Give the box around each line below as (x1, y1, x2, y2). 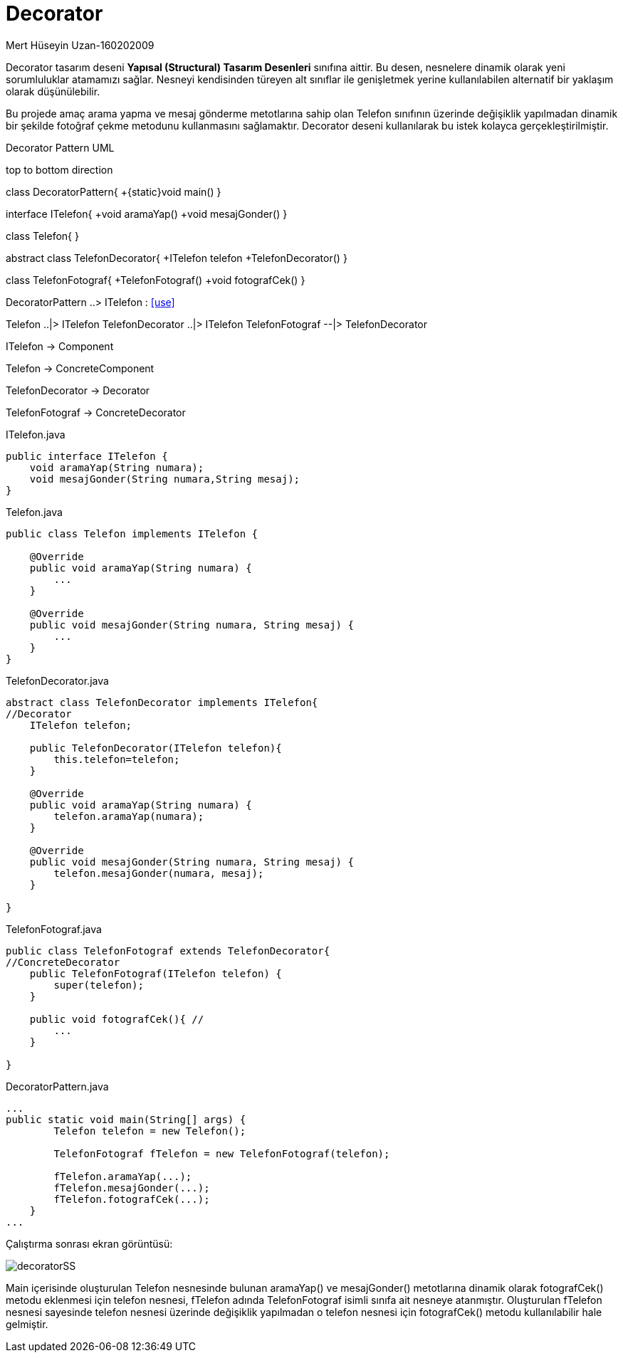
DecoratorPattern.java (6, 1080, 109, 1093)
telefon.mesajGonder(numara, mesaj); (53, 867, 264, 879)
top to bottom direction (6, 163, 113, 176)
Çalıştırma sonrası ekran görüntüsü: (6, 1237, 173, 1250)
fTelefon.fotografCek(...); (53, 1193, 210, 1205)
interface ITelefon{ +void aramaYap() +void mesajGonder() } (6, 207, 288, 220)
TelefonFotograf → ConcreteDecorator (6, 406, 186, 419)
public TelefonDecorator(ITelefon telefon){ (29, 742, 282, 754)
